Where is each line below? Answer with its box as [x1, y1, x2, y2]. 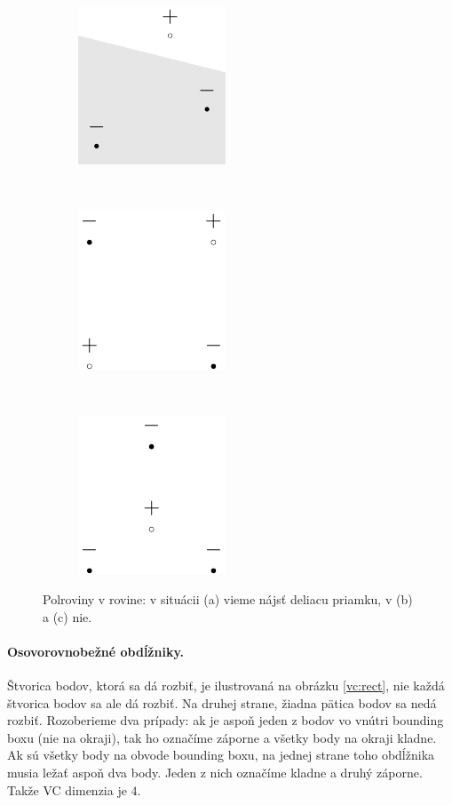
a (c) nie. [43, 607, 92, 626]
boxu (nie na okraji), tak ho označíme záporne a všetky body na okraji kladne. [7, 728, 437, 746]
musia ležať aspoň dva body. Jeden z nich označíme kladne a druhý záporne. [7, 762, 423, 781]
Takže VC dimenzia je [7, 780, 127, 799]
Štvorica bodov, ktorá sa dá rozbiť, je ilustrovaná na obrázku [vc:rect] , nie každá [7, 675, 445, 694]
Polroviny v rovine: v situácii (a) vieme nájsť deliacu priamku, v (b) [43, 589, 413, 608]
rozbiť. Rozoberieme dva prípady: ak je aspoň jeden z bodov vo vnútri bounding [7, 711, 444, 729]
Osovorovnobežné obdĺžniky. [7, 642, 185, 660]
